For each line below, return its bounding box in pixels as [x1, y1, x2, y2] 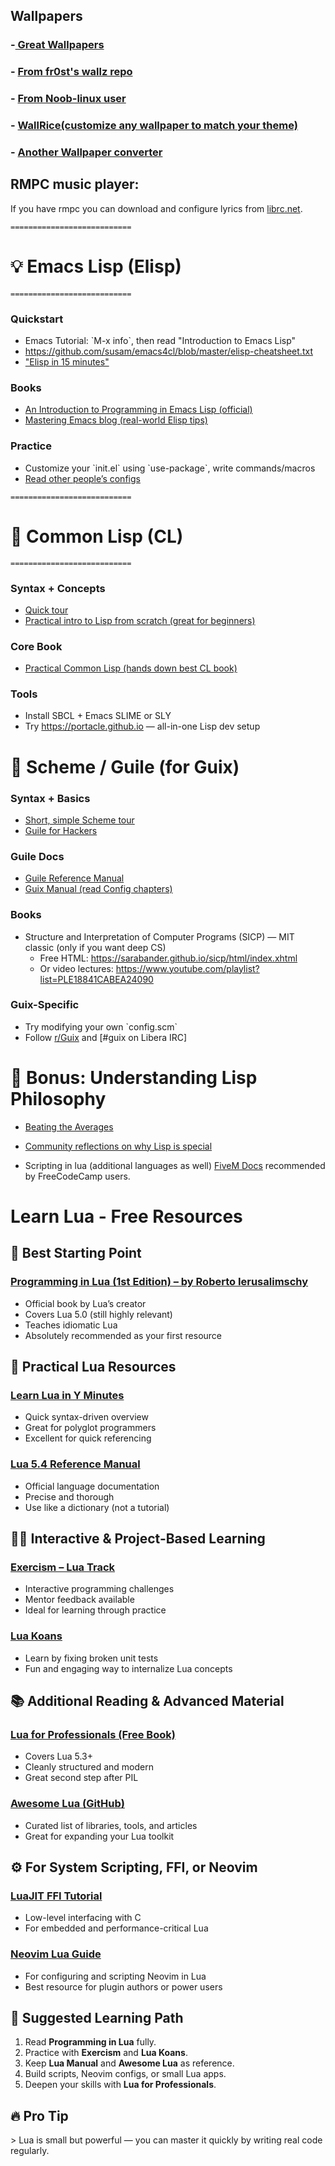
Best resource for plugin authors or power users [24, 1980, 223, 1993]
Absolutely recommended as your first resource [24, 1329, 223, 1341]
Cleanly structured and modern [24, 1761, 154, 1773]
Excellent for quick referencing [24, 1432, 152, 1444]
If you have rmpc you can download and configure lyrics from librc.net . [10, 202, 303, 214]
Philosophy [10, 1088, 107, 1111]
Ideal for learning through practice [24, 1604, 167, 1616]
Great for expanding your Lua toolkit [24, 1830, 175, 1842]
